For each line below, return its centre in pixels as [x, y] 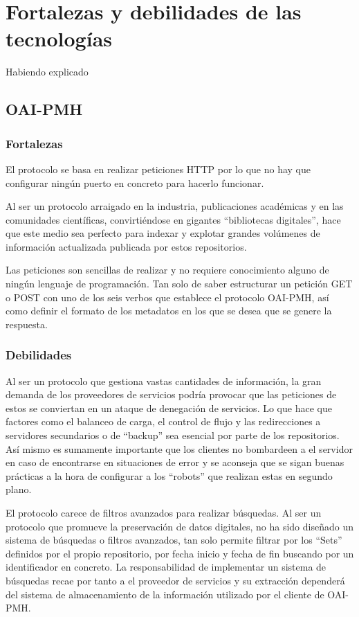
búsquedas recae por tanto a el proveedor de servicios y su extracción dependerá [175, 580]
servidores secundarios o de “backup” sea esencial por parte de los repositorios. [173, 435]
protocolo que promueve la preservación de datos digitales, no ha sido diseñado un [179, 526]
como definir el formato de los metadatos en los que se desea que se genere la [169, 311]
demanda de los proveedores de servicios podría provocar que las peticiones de [171, 394]
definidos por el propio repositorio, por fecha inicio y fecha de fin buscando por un [180, 553]
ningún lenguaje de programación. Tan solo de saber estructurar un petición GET [179, 284]
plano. [19, 489]
